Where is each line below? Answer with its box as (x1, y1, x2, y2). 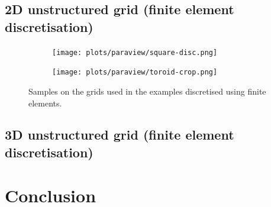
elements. (28, 96, 62, 109)
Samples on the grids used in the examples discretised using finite (28, 85, 266, 97)
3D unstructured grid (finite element (5, 125, 234, 144)
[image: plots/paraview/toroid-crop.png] (52, 68, 218, 77)
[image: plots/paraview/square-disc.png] (52, 48, 218, 57)
